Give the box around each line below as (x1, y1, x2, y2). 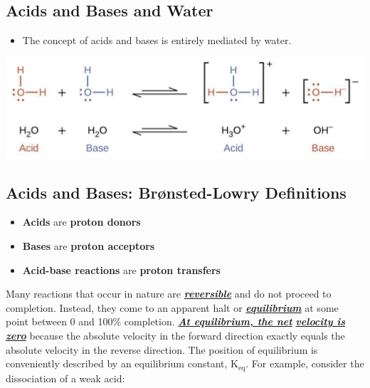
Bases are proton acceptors (22, 238, 155, 253)
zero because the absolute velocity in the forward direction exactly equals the (6, 327, 345, 342)
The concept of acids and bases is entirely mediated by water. (22, 33, 292, 48)
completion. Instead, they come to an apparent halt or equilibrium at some (6, 300, 339, 315)
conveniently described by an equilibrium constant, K (6, 356, 238, 371)
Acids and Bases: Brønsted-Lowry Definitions (6, 181, 347, 203)
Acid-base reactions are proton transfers (22, 262, 221, 277)
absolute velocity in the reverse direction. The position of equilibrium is (6, 342, 318, 357)
